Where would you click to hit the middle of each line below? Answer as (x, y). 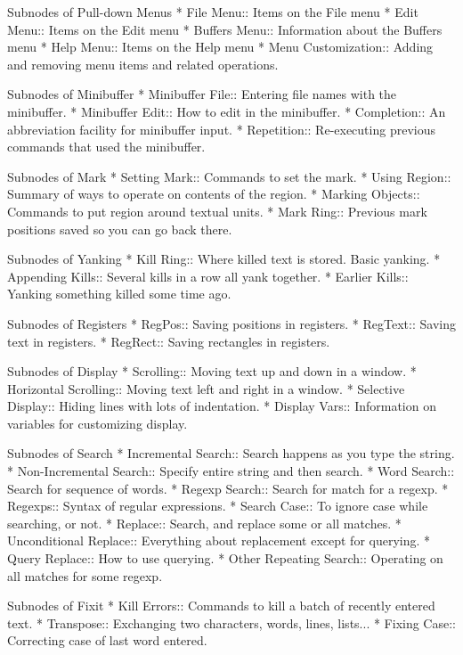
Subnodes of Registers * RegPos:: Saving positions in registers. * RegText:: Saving (231, 323)
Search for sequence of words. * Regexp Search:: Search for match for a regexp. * (228, 488)
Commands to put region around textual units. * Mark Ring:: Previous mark (217, 211)
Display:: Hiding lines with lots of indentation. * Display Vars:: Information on (222, 406)
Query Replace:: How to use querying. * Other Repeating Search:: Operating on (225, 558)
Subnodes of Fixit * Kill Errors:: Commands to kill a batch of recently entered (221, 606)
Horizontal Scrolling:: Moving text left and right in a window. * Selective (206, 388)
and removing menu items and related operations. (143, 64)
